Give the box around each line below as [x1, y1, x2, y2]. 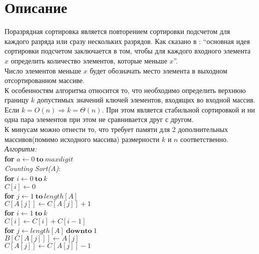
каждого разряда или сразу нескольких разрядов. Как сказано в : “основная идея [4, 35, 250, 46]
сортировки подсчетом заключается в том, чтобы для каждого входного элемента [4, 45, 251, 56]
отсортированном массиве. [4, 75, 85, 85]
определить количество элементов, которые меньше [10, 55, 167, 65]
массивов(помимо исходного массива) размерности [4, 133, 159, 144]
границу [4, 94, 29, 105]
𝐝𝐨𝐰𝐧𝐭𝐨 [66, 227, 92, 234]
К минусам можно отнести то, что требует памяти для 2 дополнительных [4, 124, 228, 134]
